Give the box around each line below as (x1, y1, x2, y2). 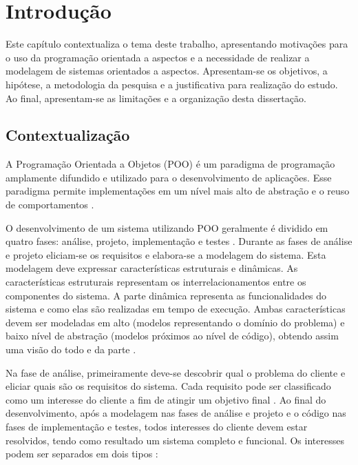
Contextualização (6, 124, 130, 146)
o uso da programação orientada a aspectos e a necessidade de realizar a (6, 50, 310, 64)
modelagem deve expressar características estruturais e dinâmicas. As (6, 261, 298, 275)
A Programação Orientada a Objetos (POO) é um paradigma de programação (6, 157, 335, 171)
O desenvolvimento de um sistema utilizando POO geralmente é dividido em (6, 220, 328, 235)
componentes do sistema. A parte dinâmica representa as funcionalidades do (6, 288, 327, 302)
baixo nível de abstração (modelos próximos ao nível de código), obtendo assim (6, 328, 339, 343)
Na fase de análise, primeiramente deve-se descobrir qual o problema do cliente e (6, 365, 346, 379)
